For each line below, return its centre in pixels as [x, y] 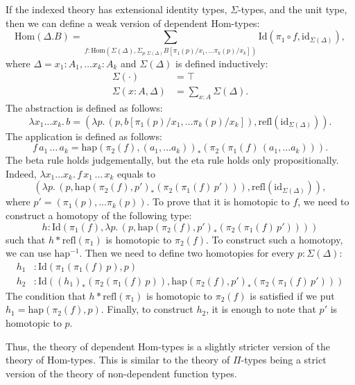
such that [26, 239]
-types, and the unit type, [293, 9]
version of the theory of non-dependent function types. [121, 373]
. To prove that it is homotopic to [218, 202]
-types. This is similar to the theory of [149, 360]
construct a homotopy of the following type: [99, 215]
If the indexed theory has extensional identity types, [116, 9]
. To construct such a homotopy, [275, 239]
